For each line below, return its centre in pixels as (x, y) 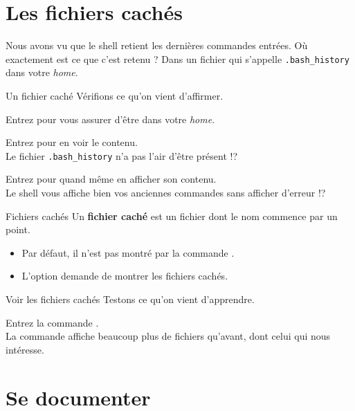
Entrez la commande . (52, 322)
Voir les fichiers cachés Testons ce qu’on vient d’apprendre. (130, 299)
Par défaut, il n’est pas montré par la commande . (128, 252)
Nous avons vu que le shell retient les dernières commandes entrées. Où (157, 45)
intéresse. (25, 349)
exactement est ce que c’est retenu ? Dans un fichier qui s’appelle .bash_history (177, 58)
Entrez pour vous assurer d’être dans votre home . (110, 119)
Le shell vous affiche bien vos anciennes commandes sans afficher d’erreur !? (166, 192)
